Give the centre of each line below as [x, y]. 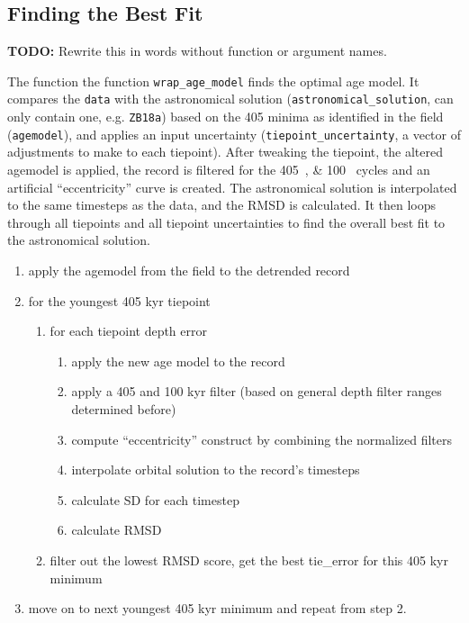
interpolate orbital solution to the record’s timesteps [216, 470]
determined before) [124, 408]
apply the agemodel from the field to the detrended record [189, 270]
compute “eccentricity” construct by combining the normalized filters [262, 439]
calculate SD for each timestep [155, 499]
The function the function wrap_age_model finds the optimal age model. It [213, 81]
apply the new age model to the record [178, 361]
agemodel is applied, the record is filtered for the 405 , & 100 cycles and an [219, 170]
